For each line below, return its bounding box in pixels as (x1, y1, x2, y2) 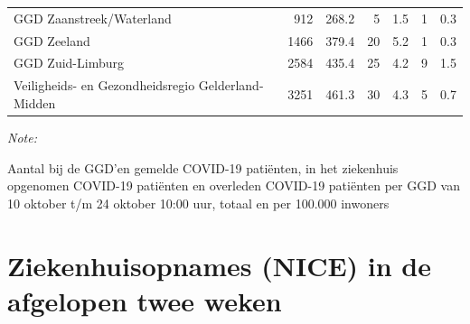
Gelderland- (198, 76, 264, 95)
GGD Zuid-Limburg (14, 53, 124, 72)
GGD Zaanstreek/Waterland (14, 8, 172, 27)
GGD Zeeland (14, 31, 90, 50)
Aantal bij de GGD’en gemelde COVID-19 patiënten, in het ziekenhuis (7, 158, 399, 177)
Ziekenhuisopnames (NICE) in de (7, 246, 432, 283)
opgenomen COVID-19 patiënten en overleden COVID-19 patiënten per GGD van (7, 176, 460, 195)
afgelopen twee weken (7, 282, 282, 319)
